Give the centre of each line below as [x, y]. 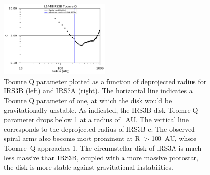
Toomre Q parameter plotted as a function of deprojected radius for [105, 81]
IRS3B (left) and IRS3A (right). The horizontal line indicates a [98, 91]
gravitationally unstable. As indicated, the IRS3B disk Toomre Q [101, 110]
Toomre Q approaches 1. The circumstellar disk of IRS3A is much [103, 148]
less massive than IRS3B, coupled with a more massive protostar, [101, 157]
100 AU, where [174, 138]
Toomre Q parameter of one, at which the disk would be [88, 100]
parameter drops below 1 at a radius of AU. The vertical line [96, 119]
